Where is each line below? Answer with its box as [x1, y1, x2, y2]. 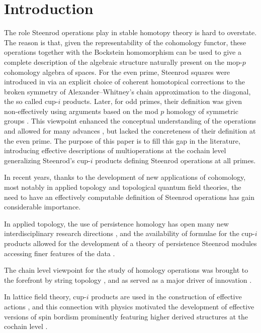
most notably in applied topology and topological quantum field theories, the [4, 182, 241, 192]
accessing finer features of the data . [4, 248, 115, 258]
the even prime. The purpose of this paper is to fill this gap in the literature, [4, 135, 240, 146]
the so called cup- [4, 96, 58, 106]
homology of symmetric [166, 105, 238, 116]
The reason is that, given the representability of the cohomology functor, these [4, 37, 246, 47]
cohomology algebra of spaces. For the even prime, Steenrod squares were [4, 66, 230, 77]
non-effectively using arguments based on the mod [4, 105, 158, 116]
